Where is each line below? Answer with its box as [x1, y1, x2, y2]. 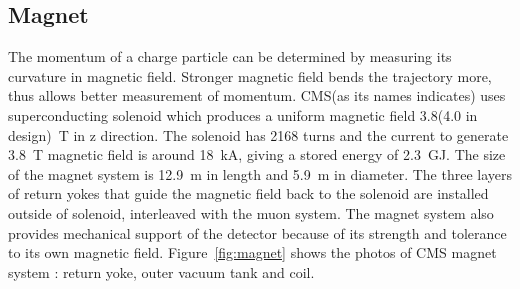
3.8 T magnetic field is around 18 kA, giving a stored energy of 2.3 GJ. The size [8, 144, 506, 165]
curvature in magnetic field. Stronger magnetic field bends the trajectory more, [8, 65, 492, 86]
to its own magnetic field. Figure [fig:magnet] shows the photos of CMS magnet [8, 242, 497, 263]
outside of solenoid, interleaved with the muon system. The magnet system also [8, 202, 494, 223]
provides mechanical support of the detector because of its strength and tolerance [8, 222, 507, 243]
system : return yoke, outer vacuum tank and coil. [8, 261, 315, 282]
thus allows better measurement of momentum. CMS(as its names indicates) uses [8, 85, 506, 106]
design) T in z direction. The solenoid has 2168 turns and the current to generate [8, 124, 509, 145]
